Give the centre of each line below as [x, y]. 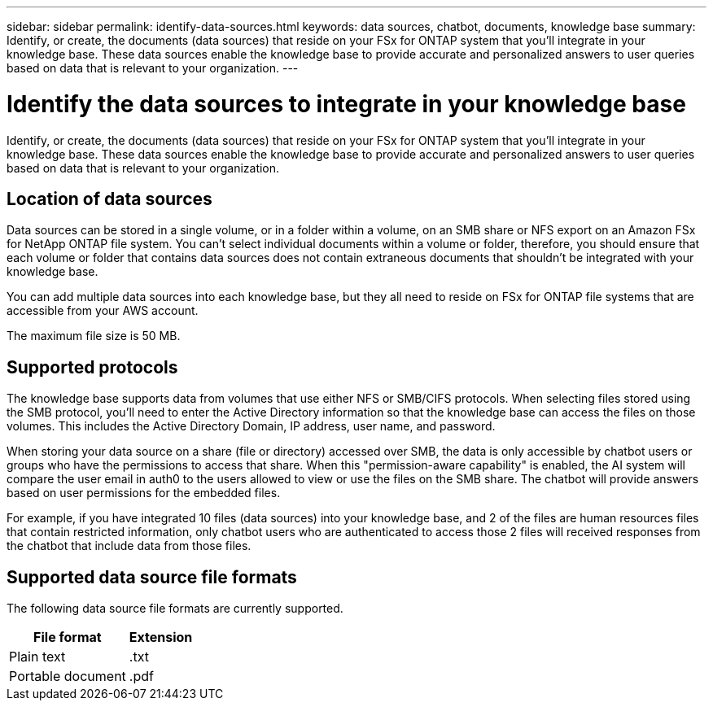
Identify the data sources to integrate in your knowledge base [346, 104]
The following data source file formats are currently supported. [175, 609]
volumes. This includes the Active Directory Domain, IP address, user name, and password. [251, 426]
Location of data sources [109, 199]
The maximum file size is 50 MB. [94, 336]
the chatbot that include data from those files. [129, 546]
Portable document [68, 676]
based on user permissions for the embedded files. [144, 493]
